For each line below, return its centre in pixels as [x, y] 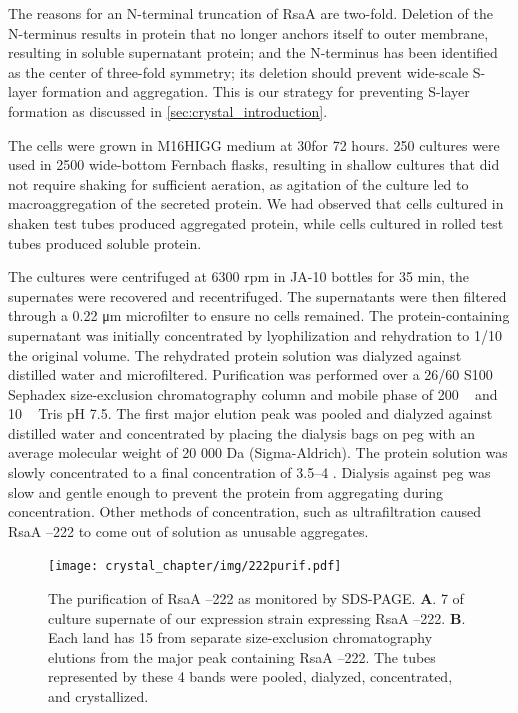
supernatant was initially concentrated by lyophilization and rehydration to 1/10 [255, 334]
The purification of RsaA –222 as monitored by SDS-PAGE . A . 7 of [256, 598]
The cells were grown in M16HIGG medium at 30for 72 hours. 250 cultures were [254, 144]
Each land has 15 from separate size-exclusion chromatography [240, 637]
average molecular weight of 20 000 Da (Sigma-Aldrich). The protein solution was [258, 452]
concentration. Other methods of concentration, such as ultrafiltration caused [245, 511]
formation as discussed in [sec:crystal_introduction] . [168, 110]
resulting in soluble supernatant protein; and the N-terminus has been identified [253, 52]
